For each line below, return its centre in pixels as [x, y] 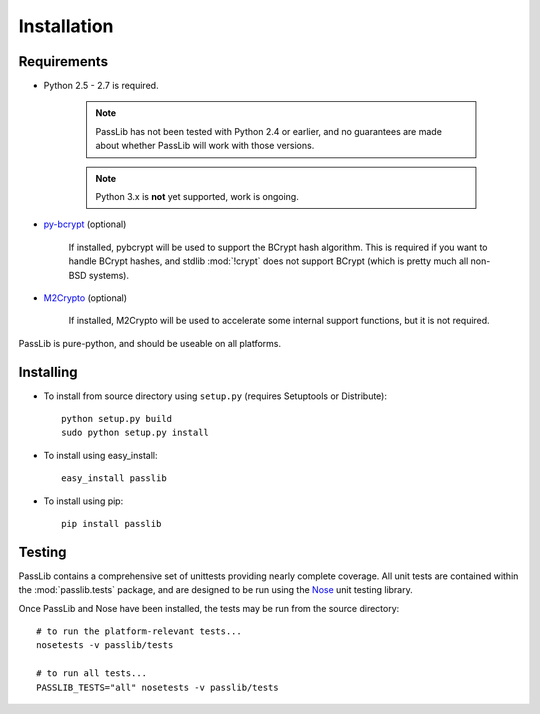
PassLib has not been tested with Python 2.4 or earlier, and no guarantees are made [268, 131]
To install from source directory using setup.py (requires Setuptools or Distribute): [215, 396]
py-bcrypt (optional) [85, 224]
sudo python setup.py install [135, 433]
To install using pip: [83, 501]
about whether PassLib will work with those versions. [205, 146]
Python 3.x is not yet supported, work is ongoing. [197, 197]
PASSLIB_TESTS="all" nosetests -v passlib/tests [157, 687]
